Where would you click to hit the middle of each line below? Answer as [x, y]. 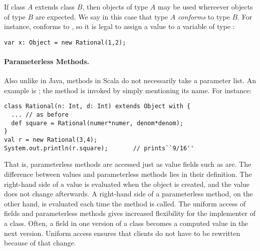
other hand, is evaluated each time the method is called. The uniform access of [125, 203]
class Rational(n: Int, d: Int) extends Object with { [97, 106]
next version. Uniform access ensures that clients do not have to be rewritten [122, 233]
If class [15, 7]
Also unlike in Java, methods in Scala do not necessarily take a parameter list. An [130, 80]
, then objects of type [115, 7]
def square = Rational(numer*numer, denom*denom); [97, 123]
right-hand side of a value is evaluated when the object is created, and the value [127, 184]
